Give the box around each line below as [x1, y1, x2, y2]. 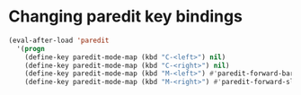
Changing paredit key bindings [8, 6, 243, 27]
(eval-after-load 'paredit [8, 36, 110, 45]
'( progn [16, 44, 46, 53]
